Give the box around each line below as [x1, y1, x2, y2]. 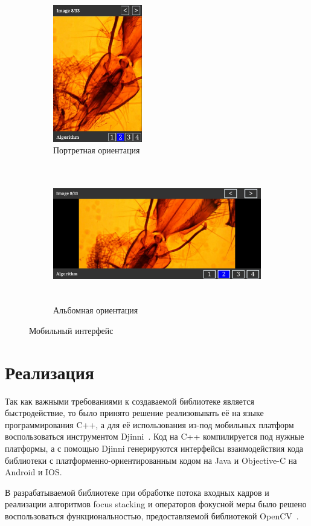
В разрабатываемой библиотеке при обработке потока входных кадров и [5, 486, 269, 498]
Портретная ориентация [53, 144, 140, 156]
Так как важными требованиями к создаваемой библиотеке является [5, 394, 255, 407]
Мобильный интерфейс [29, 324, 114, 336]
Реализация [5, 359, 94, 384]
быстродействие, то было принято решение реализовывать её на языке [5, 406, 264, 419]
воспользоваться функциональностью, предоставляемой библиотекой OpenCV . [5, 509, 299, 522]
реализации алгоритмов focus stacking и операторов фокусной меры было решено [5, 498, 307, 510]
